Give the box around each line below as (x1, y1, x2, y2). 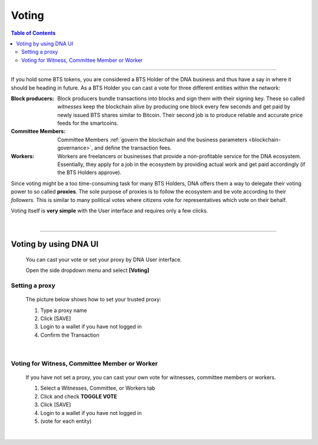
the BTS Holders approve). (57, 169, 122, 176)
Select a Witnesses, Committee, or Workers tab (40, 384, 155, 391)
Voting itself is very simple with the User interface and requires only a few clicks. (11, 207, 208, 214)
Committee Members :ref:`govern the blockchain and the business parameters (57, 136, 247, 143)
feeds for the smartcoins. (57, 119, 119, 127)
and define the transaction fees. (94, 144, 172, 151)
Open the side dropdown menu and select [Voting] (25, 267, 150, 274)
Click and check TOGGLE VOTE (40, 393, 117, 400)
